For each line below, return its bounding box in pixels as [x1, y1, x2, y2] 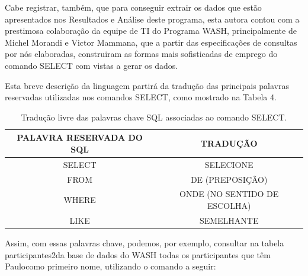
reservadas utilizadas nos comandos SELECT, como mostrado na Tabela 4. [5, 91, 277, 103]
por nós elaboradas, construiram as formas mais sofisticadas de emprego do [5, 47, 278, 60]
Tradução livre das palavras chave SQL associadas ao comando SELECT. [21, 110, 287, 123]
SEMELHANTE [199, 214, 259, 226]
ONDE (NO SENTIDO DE [179, 188, 279, 200]
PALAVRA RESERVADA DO [17, 131, 143, 144]
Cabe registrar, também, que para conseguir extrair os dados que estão [5, 1, 262, 13]
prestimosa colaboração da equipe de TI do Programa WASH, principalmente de [5, 24, 297, 37]
